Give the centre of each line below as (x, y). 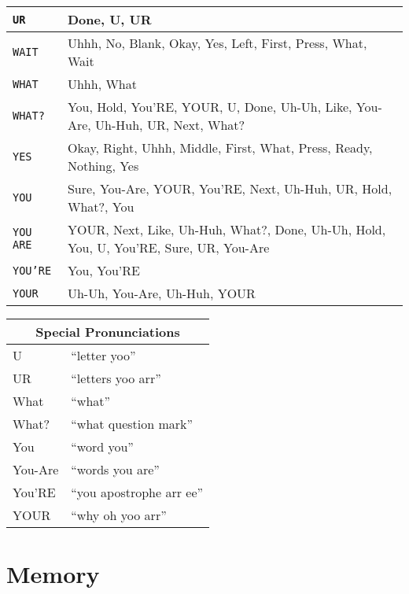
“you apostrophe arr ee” (137, 492)
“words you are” (115, 469)
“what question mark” (132, 424)
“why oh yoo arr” (119, 515)
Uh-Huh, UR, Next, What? (170, 125)
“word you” (102, 446)
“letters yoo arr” (116, 378)
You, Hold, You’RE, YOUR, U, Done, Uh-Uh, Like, (210, 107)
